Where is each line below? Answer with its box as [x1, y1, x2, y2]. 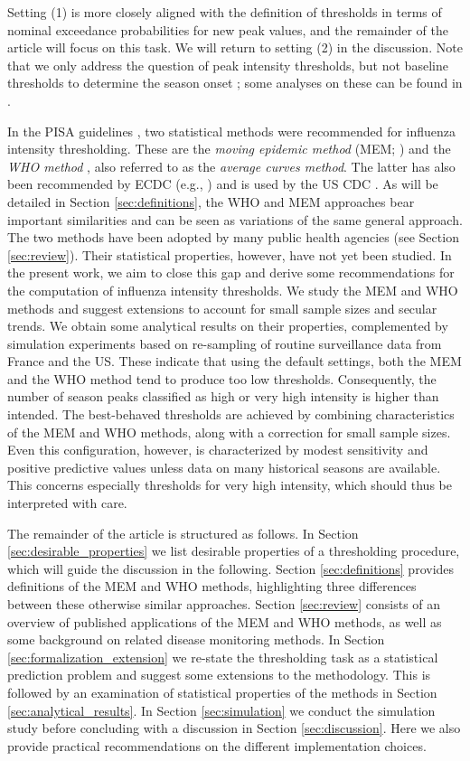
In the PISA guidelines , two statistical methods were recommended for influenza [7, 121, 456, 140]
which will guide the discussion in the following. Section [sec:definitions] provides [7, 559, 455, 578]
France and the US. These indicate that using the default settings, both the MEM [7, 352, 462, 371]
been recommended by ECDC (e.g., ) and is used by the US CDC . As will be [7, 174, 438, 193]
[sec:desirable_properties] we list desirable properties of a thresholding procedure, [7, 541, 460, 560]
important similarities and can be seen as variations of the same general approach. [7, 210, 463, 229]
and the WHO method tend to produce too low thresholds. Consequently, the [7, 369, 437, 388]
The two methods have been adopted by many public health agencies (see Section [7, 228, 459, 247]
